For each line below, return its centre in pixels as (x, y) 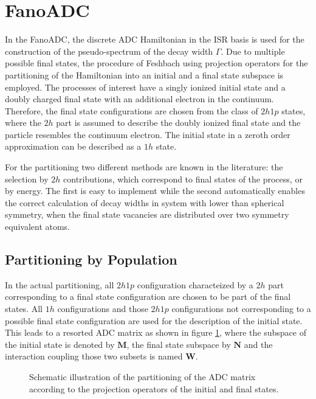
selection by (27, 179)
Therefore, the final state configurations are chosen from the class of (132, 110)
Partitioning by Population (91, 259)
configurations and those (103, 309)
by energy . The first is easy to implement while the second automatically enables (155, 191)
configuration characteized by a (195, 284)
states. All (24, 309)
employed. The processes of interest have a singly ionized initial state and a (145, 87)
